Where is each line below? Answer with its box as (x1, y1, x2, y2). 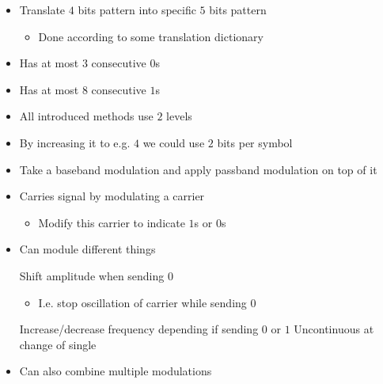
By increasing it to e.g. (19, 134, 131, 150)
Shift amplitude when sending (19, 267, 165, 283)
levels (166, 108, 192, 124)
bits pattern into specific (78, 2, 196, 17)
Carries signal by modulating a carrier (19, 188, 205, 204)
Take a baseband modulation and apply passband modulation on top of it (19, 161, 377, 177)
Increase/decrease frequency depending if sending (19, 321, 259, 337)
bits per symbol (217, 134, 293, 150)
